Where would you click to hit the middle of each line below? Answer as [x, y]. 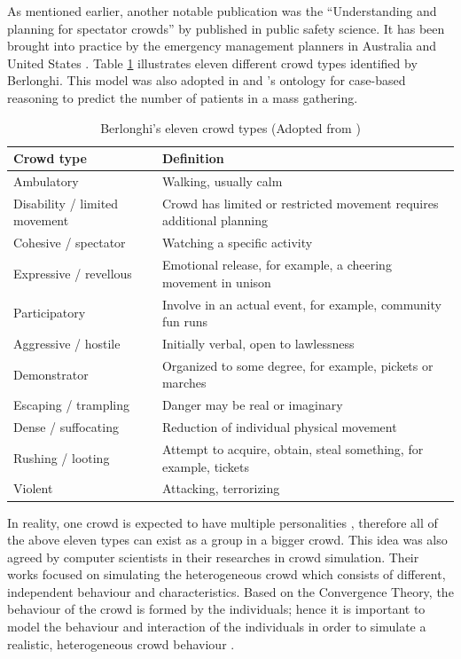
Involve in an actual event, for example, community [301, 304]
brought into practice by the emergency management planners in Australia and [222, 46]
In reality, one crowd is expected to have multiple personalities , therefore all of [223, 522]
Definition [193, 158]
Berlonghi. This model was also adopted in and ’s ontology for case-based [207, 80]
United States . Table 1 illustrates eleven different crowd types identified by [212, 63]
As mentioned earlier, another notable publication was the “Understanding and [222, 11]
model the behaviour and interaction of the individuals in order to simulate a [217, 627]
